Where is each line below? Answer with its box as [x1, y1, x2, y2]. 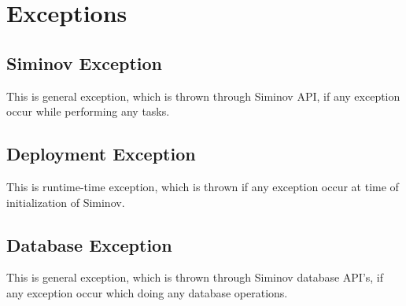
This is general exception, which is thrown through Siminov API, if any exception [6, 87, 400, 104]
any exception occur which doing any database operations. [6, 284, 288, 300]
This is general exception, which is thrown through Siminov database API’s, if [6, 269, 384, 286]
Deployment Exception [6, 142, 196, 166]
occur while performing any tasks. [6, 103, 170, 120]
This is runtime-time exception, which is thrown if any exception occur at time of [6, 178, 399, 194]
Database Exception [6, 232, 172, 256]
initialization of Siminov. [6, 194, 125, 210]
